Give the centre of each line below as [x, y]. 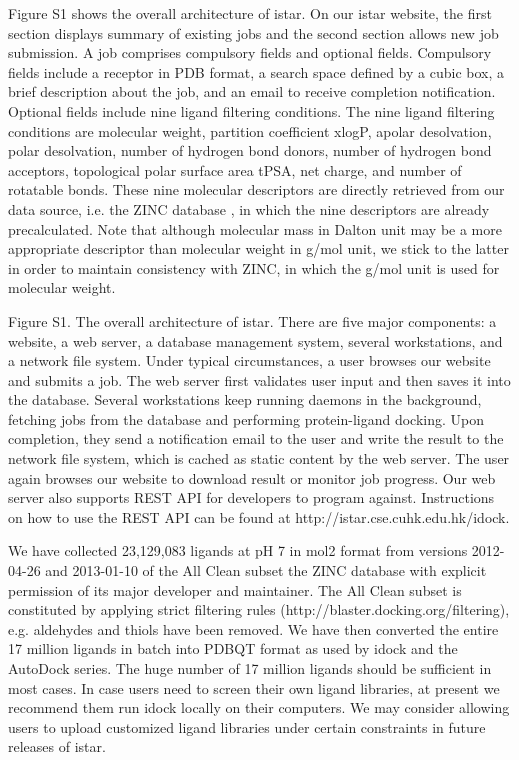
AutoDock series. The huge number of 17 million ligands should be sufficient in [250, 668]
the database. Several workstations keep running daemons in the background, [245, 399]
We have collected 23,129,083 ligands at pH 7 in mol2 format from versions [238, 550]
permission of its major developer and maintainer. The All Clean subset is [235, 589]
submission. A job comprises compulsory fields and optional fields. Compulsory [250, 52]
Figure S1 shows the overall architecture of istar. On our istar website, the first [250, 13]
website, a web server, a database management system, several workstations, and [255, 340]
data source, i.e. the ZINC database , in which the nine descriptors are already [249, 208]
